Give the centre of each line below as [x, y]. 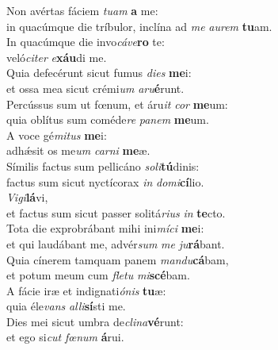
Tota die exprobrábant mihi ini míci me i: [105, 228]
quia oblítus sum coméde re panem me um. [108, 119]
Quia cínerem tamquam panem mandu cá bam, [118, 259]
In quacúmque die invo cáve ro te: [86, 42]
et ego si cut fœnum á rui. [65, 337]
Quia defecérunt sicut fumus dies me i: [99, 73]
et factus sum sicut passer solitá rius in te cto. [116, 212]
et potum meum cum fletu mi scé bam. [98, 275]
